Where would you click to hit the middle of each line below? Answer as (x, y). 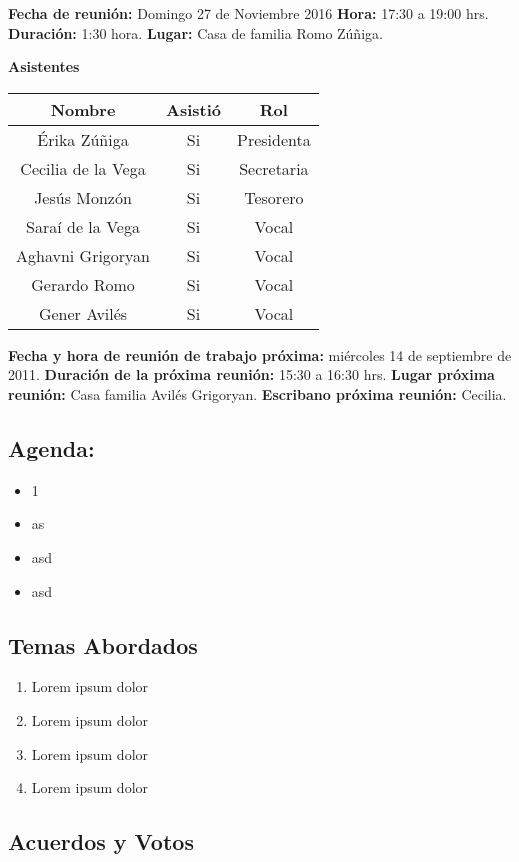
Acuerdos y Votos (101, 841)
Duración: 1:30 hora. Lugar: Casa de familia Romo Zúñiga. (195, 32)
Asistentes (44, 66)
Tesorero (274, 197)
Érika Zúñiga (83, 139)
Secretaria (274, 168)
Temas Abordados (103, 644)
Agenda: (51, 447)
